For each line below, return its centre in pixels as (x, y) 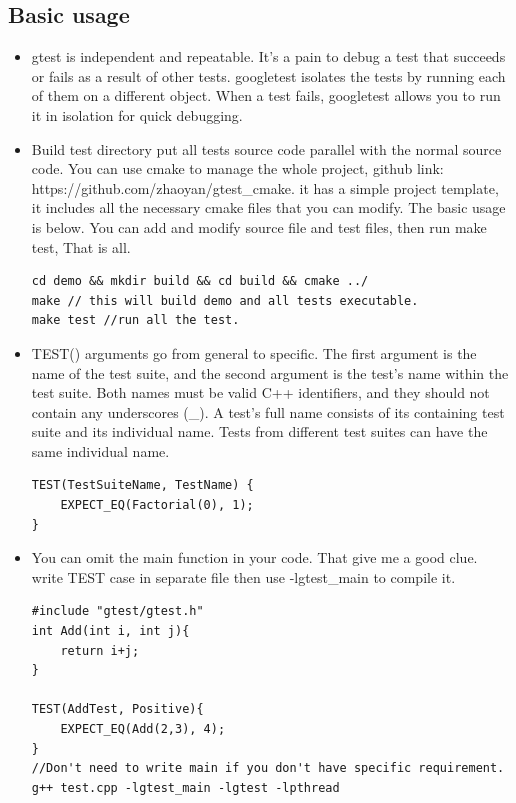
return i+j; (100, 650)
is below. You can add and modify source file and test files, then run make (259, 226)
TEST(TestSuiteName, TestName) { (142, 485)
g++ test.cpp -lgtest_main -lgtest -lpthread (185, 787)
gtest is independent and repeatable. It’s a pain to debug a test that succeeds (268, 56)
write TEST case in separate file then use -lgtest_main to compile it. (243, 576)
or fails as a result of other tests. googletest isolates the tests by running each (268, 75)
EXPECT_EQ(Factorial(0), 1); (157, 505)
